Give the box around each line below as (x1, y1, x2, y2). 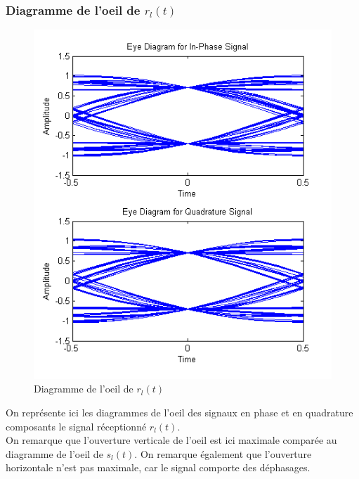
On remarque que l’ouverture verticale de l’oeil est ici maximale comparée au (6, 433, 337, 447)
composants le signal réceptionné (6, 419, 147, 433)
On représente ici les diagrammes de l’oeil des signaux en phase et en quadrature (6, 405, 353, 420)
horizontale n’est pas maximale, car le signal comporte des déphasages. (6, 460, 311, 475)
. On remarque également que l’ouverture (134, 446, 312, 461)
